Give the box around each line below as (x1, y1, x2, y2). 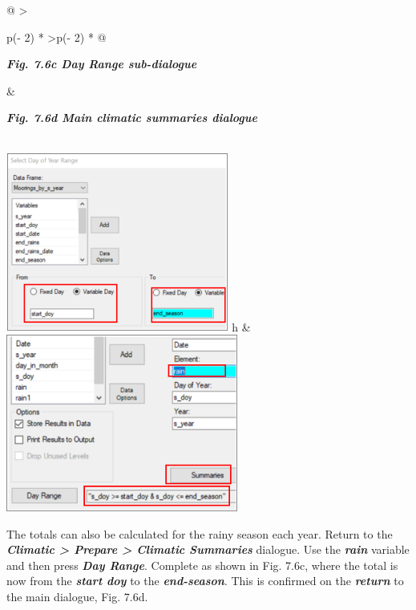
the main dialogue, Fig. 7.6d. (6, 588, 148, 604)
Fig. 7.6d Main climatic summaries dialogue (6, 109, 257, 126)
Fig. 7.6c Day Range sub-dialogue (6, 55, 197, 72)
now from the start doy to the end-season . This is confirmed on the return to (6, 572, 404, 589)
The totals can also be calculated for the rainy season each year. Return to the (6, 525, 393, 542)
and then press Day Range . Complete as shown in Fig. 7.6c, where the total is (6, 556, 398, 573)
